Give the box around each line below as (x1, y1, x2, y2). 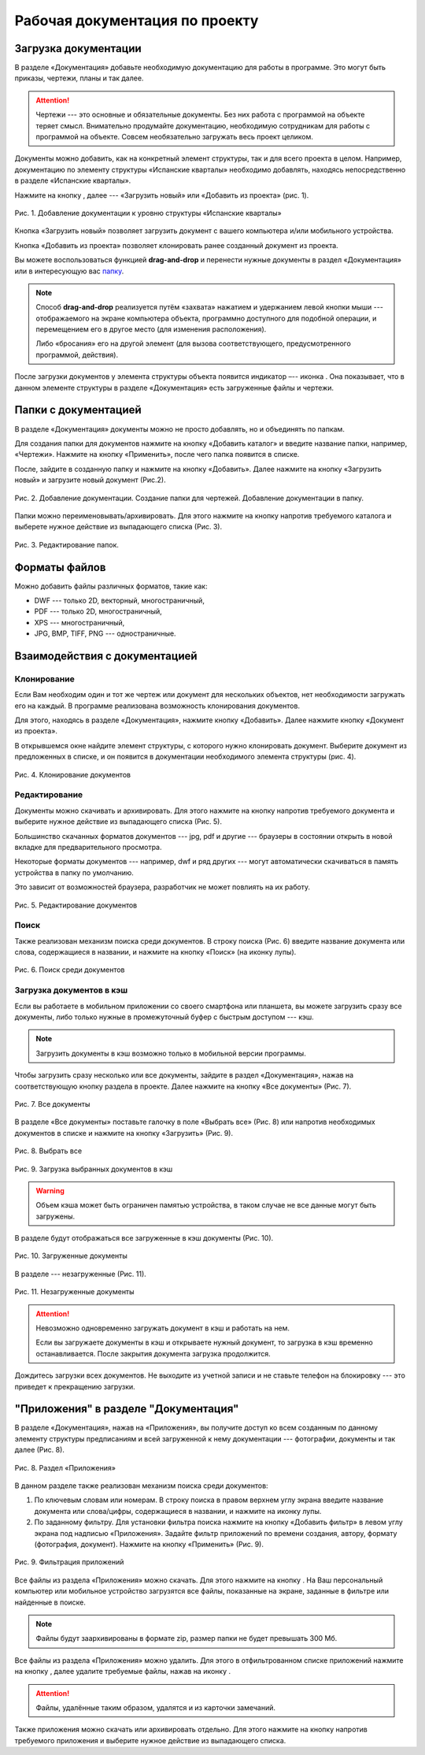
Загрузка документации (14, 42, 142, 55)
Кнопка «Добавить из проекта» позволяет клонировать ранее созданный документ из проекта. (14, 240, 338, 250)
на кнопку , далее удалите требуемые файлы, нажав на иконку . (14, 1667, 231, 1676)
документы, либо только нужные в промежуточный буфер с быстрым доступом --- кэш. (14, 1012, 314, 1022)
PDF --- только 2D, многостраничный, (34, 607, 163, 616)
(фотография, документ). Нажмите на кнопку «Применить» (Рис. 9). (34, 1540, 264, 1549)
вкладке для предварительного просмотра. (14, 842, 162, 852)
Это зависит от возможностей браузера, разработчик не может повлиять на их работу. (14, 882, 311, 892)
